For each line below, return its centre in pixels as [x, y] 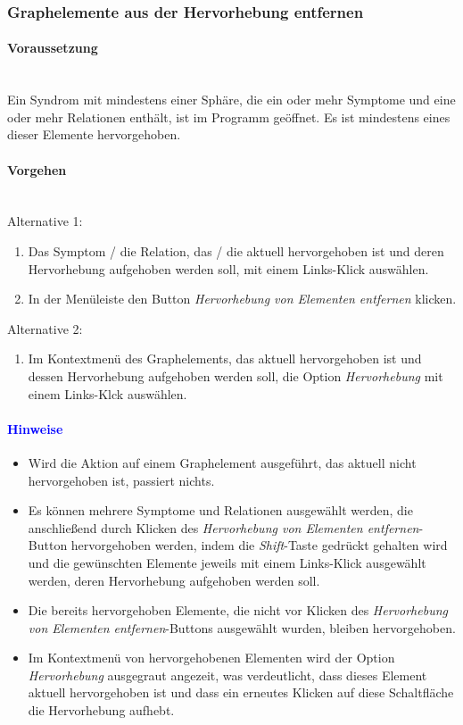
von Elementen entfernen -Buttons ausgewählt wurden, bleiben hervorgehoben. [242, 627]
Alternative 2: [45, 328]
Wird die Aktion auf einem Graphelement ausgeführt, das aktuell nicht [222, 462]
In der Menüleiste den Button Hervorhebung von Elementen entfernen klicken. [242, 299]
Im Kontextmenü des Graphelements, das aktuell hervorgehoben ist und [225, 358]
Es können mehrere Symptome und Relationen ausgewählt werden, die [220, 510]
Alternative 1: [45, 221]
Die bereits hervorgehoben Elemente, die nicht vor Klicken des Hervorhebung [238, 610]
